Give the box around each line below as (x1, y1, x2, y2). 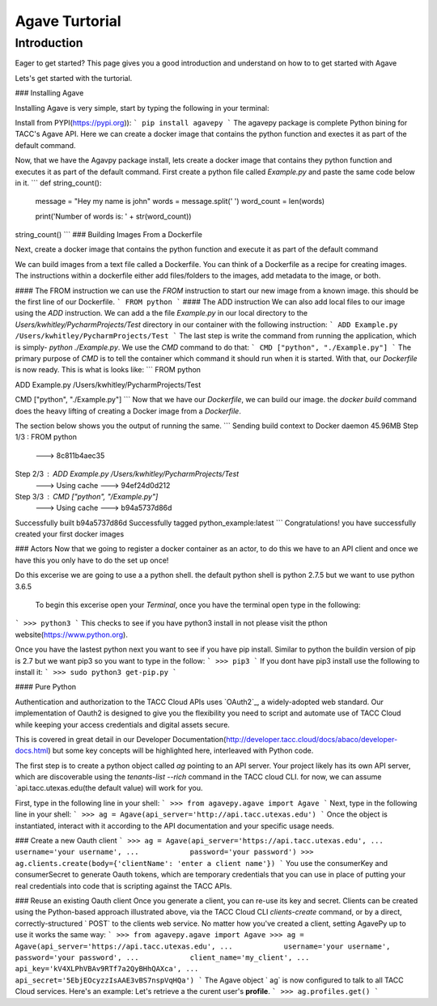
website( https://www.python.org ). (15, 630, 129, 639)
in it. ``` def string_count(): (15, 178, 102, 188)
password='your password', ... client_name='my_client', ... (15, 953, 310, 962)
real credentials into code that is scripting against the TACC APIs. (15, 881, 232, 890)
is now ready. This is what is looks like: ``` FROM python (15, 365, 202, 375)
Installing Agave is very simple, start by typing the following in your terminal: (15, 103, 269, 112)
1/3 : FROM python (15, 432, 77, 442)
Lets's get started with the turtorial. (15, 73, 133, 83)
